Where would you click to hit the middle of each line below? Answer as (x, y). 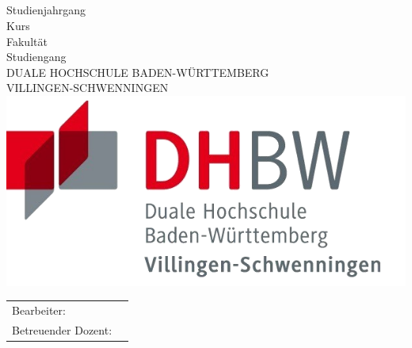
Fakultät (27, 41)
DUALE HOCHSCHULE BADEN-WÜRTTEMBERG (138, 72)
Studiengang (36, 57)
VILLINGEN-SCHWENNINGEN (88, 88)
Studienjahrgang (46, 10)
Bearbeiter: (39, 310)
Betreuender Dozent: (62, 329)
